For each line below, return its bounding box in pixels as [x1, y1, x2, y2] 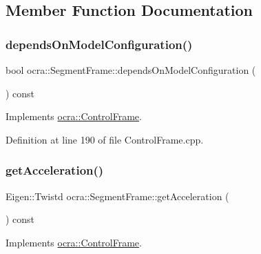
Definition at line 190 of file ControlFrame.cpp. [6, 132, 204, 146]
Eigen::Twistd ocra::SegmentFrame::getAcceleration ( [6, 188, 229, 203]
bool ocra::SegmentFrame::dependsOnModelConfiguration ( [6, 63, 256, 77]
